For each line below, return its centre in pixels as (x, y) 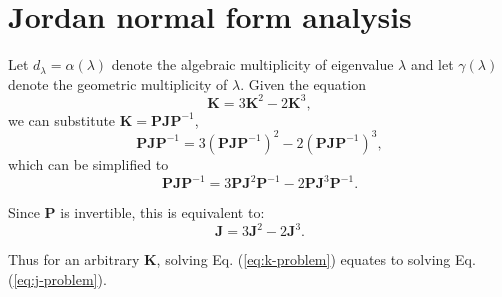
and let (432, 64)
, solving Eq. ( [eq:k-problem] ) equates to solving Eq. (316, 259)
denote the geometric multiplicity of (118, 83)
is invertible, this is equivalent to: (162, 212)
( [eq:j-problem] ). (57, 278)
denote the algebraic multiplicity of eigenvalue (252, 64)
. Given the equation (303, 83)
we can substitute (62, 119)
